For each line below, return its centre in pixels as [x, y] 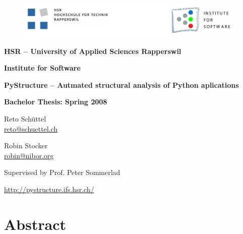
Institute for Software [43, 68]
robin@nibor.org [29, 155]
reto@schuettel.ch [31, 128]
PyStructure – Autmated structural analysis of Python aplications [121, 84]
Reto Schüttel [25, 118]
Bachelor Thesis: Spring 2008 [56, 102]
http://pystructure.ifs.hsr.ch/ [49, 189]
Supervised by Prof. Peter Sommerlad [62, 172]
